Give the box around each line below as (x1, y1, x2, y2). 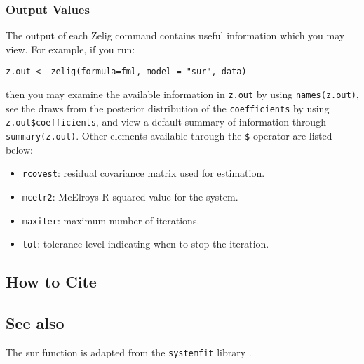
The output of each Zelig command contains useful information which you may (6, 28, 345, 43)
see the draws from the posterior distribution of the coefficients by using (6, 100, 330, 115)
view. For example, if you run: (6, 41, 135, 56)
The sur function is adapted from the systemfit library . (6, 344, 252, 359)
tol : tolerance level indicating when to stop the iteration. (22, 236, 269, 251)
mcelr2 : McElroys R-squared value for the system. (22, 189, 238, 203)
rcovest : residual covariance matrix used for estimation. (22, 166, 265, 180)
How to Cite (6, 271, 97, 292)
